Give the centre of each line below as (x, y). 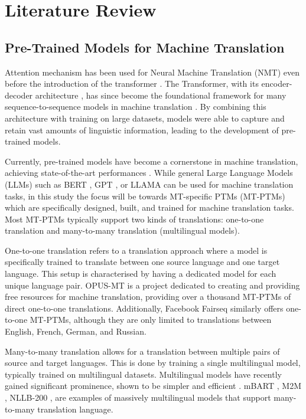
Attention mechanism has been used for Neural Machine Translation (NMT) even (152, 72)
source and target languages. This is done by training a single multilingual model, (153, 363)
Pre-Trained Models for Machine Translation (145, 47)
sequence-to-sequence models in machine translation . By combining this (136, 107)
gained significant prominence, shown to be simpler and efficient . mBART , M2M (153, 386)
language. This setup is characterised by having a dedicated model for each (141, 274)
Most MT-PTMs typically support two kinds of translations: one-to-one (134, 219)
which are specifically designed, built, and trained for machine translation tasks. (149, 207)
